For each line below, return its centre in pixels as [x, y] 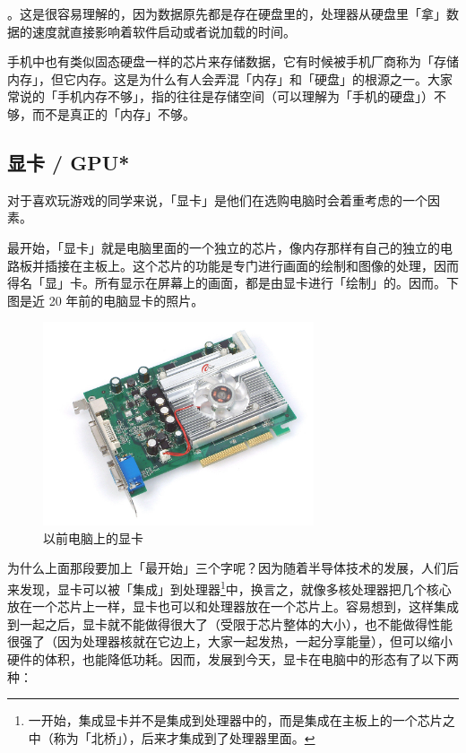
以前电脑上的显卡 [93, 537]
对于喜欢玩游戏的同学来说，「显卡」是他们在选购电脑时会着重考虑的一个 [217, 199]
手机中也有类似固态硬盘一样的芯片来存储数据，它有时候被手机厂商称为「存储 [233, 61]
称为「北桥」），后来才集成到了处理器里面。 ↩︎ [184, 737]
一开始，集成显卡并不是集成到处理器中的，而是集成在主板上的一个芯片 [235, 720]
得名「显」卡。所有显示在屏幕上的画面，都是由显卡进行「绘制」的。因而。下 [233, 283]
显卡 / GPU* [69, 162]
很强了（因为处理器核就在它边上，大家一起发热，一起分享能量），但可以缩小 [230, 641]
